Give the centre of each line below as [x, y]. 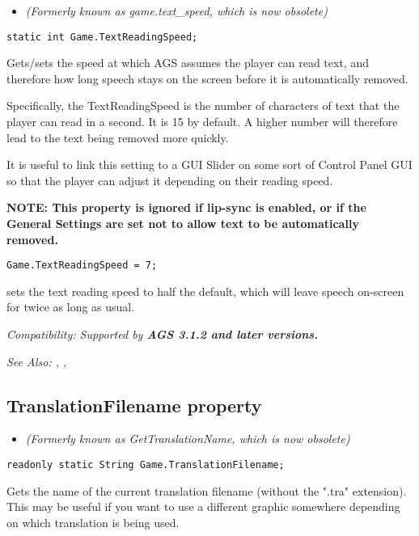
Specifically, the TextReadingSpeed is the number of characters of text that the [203, 106]
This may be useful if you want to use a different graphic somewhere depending [203, 506]
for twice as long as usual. [71, 307]
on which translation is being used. [93, 522]
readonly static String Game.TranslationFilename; [146, 465]
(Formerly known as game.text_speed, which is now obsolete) [176, 11]
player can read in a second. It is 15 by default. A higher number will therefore [202, 122]
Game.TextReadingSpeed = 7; [82, 266]
